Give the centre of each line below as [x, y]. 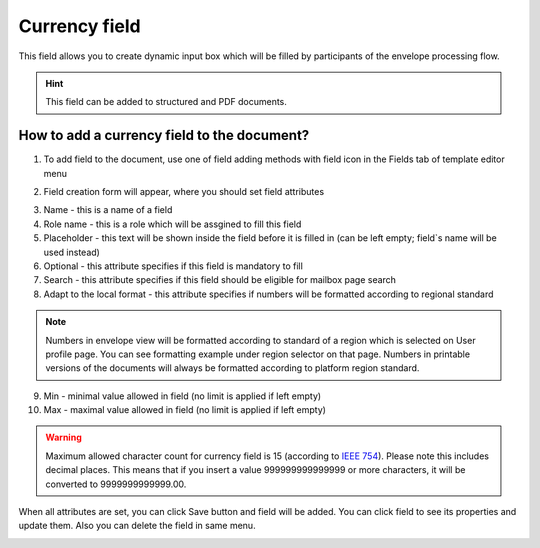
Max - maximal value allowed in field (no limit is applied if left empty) [185, 410]
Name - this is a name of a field [108, 210]
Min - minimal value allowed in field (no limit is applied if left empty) [182, 396]
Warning [63, 437]
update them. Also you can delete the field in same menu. [137, 526]
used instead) [71, 252]
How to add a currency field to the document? [164, 135]
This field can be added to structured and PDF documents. [166, 102]
